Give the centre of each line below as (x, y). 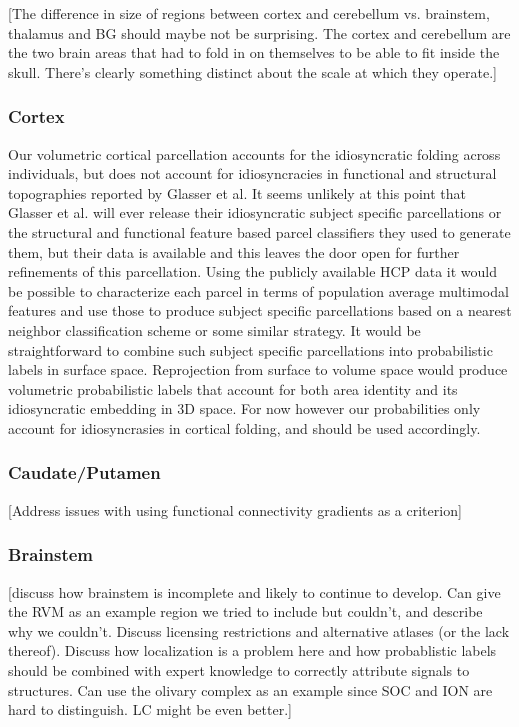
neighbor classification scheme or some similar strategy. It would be (214, 329)
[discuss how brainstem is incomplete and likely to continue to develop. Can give (254, 591)
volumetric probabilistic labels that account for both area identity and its (233, 388)
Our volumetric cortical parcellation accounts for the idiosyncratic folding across (254, 153)
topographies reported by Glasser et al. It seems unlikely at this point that (237, 192)
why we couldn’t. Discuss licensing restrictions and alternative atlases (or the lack (259, 630)
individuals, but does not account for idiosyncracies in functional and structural (252, 173)
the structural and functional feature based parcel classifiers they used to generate (259, 231)
